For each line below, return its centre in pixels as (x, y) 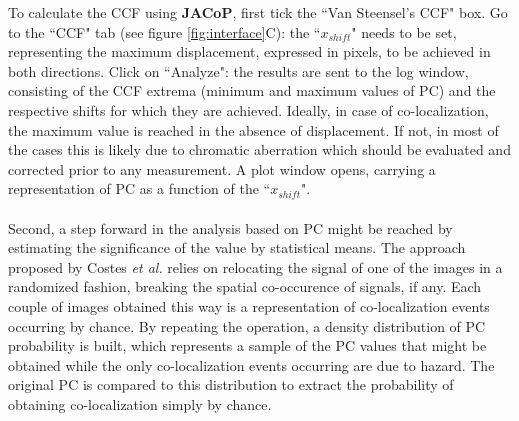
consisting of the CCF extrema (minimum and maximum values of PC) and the (252, 90)
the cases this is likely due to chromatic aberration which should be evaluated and (259, 149)
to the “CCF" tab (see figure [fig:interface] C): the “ (164, 31)
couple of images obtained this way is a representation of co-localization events (249, 305)
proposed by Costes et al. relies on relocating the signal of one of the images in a (255, 266)
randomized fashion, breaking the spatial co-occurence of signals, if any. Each (245, 286)
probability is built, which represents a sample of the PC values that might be (247, 345)
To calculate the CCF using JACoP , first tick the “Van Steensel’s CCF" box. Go (258, 12)
